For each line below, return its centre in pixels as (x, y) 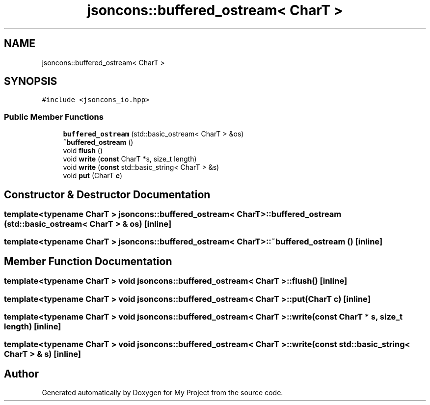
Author (21, 374)
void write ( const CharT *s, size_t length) (130, 159)
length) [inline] (33, 326)
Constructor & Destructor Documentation (107, 194)
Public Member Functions (54, 117)
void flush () (83, 151)
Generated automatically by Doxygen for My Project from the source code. (162, 393)
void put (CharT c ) (93, 176)
